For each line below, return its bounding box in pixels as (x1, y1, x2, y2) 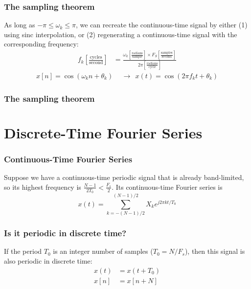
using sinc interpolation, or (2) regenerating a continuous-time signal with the (4, 29, 237, 39)
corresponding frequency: (4, 39, 79, 49)
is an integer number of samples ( (53, 246, 153, 256)
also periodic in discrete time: (4, 256, 92, 266)
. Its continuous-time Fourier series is (112, 181, 223, 192)
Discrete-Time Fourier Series (4, 122, 203, 142)
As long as (4, 20, 35, 30)
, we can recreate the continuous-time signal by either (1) (76, 20, 248, 30)
